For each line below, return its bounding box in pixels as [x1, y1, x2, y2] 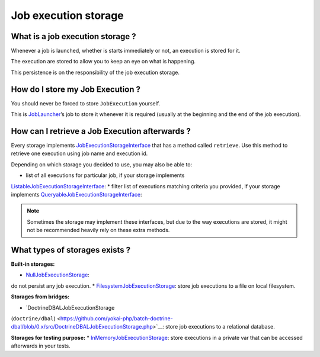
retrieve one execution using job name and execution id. [11, 150, 148, 157]
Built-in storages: [11, 260, 55, 268]
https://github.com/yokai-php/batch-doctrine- [60, 315, 173, 322]
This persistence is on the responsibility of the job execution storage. [11, 69, 180, 76]
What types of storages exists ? [11, 245, 131, 255]
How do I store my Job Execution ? [11, 84, 141, 94]
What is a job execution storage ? [11, 31, 136, 41]
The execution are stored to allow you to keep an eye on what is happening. [11, 58, 196, 65]
